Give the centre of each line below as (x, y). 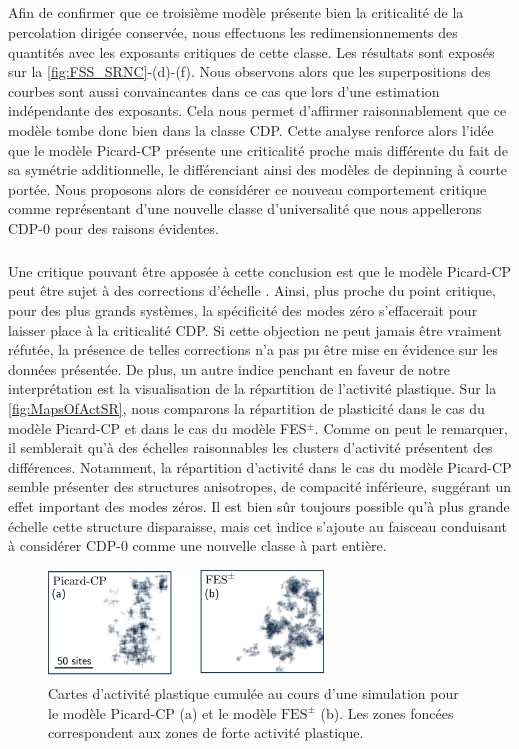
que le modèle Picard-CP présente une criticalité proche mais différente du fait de (258, 149)
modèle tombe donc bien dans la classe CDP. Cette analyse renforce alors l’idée (251, 129)
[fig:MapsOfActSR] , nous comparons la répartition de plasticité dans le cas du (246, 408)
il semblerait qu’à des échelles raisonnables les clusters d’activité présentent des (250, 447)
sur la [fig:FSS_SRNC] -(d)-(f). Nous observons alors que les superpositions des (249, 71)
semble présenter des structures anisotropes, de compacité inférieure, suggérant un (259, 486)
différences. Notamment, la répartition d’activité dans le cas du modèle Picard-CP (260, 466)
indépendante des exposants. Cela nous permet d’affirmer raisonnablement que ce (257, 110)
